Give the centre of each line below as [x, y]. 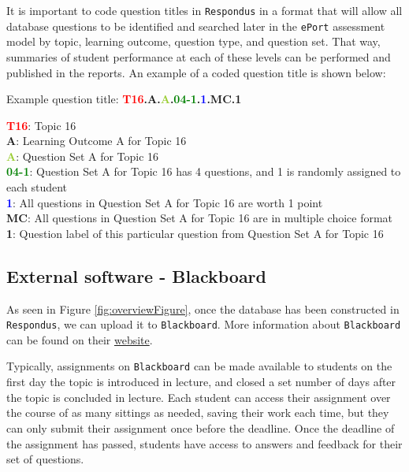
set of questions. [45, 459]
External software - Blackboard [136, 275]
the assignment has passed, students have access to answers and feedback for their [204, 443]
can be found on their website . [80, 339]
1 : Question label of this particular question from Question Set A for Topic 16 [195, 233]
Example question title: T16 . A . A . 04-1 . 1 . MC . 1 [124, 99]
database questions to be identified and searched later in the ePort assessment [196, 26]
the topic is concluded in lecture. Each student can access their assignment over [199, 397]
